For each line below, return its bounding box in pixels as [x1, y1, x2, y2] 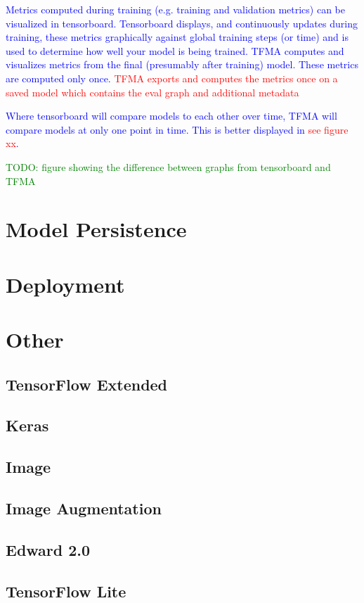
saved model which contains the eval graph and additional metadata [6, 84, 299, 99]
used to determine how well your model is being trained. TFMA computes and [6, 43, 344, 58]
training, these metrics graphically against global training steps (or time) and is [6, 30, 349, 44]
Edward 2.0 [6, 538, 91, 560]
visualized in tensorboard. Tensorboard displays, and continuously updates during [6, 15, 358, 30]
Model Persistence [6, 215, 187, 243]
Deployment [6, 269, 125, 298]
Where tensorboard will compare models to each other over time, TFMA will [6, 108, 337, 123]
